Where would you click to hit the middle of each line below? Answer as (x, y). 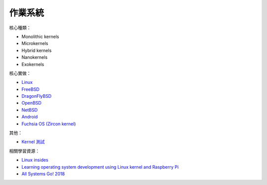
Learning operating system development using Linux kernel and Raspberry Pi (100, 167)
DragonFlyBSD (37, 96)
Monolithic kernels (40, 37)
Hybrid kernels (37, 50)
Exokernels (33, 64)
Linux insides (35, 160)
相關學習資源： (24, 151)
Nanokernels (35, 57)
